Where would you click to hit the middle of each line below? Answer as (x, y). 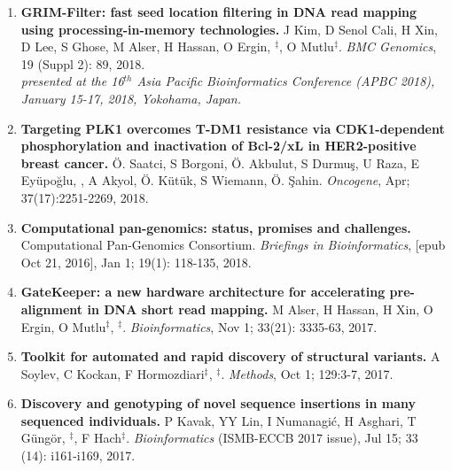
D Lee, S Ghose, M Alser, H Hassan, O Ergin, (146, 46)
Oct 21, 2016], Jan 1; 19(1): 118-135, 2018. (136, 262)
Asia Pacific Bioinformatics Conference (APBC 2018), (286, 81)
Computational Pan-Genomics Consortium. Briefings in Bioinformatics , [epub (233, 245)
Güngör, (43, 438)
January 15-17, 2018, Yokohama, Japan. (131, 98)
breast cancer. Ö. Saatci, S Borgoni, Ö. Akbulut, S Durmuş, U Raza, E (220, 162)
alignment (52, 309)
